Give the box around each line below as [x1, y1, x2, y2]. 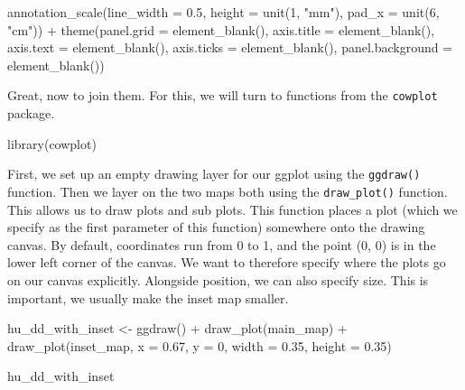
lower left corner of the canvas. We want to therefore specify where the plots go [7, 253, 446, 272]
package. [7, 104, 55, 123]
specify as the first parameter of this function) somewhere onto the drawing [7, 218, 425, 237]
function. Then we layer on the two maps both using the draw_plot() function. [7, 181, 448, 200]
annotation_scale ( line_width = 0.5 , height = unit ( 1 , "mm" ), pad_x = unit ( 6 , [7, 3, 440, 21]
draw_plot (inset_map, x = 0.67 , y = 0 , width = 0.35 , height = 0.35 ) [7, 336, 392, 355]
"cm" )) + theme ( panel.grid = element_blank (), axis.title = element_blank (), [7, 20, 435, 39]
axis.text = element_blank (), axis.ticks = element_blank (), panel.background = [7, 38, 453, 57]
